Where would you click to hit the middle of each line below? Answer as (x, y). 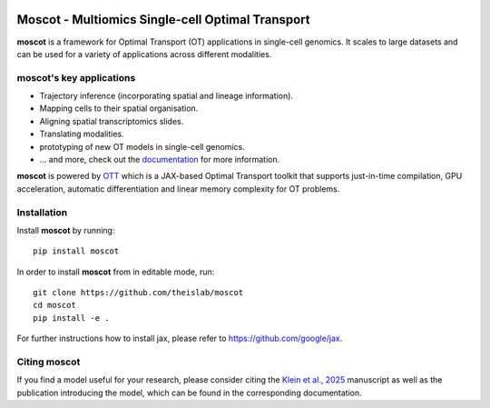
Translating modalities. (82, 134)
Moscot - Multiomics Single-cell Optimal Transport (163, 20)
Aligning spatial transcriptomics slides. (112, 121)
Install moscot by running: (66, 230)
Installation (42, 212)
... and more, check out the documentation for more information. (160, 159)
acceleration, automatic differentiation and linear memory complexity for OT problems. (178, 189)
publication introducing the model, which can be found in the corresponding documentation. (189, 393)
